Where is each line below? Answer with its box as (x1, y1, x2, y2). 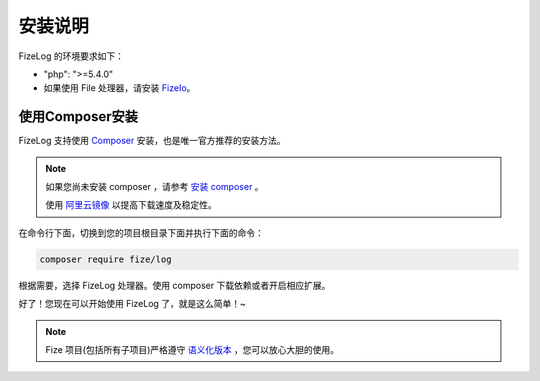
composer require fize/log (39, 253, 172, 265)
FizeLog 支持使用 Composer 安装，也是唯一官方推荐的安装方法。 (18, 135, 286, 147)
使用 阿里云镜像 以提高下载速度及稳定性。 (45, 199, 217, 211)
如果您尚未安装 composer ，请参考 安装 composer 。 (45, 181, 264, 193)
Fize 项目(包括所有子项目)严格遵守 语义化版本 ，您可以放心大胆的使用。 (45, 343, 340, 355)
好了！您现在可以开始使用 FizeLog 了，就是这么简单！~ (18, 298, 247, 310)
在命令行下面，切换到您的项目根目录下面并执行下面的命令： (18, 226, 264, 239)
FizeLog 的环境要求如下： (18, 50, 125, 62)
